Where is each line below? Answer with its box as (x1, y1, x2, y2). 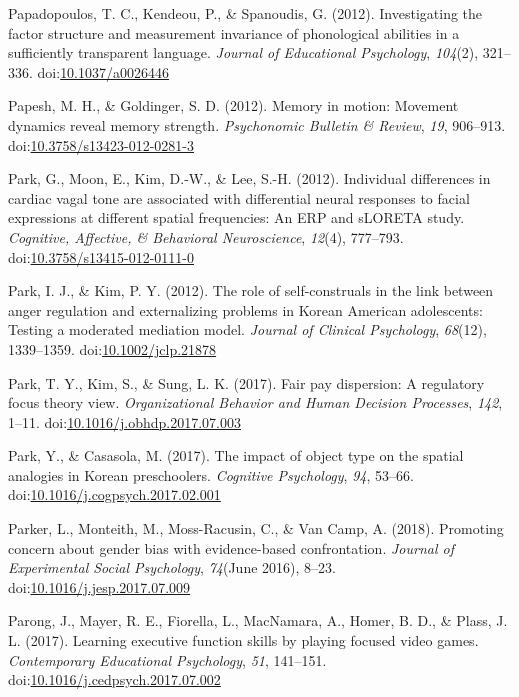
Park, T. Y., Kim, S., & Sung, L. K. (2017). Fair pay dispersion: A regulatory (8, 372, 485, 393)
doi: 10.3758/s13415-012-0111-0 (8, 246, 194, 267)
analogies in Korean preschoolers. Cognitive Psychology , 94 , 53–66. (8, 464, 414, 485)
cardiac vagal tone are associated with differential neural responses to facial (8, 187, 470, 208)
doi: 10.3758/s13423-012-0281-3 (8, 134, 194, 155)
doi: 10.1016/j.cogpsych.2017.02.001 (8, 484, 221, 505)
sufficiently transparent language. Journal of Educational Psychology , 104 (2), (8, 42, 479, 63)
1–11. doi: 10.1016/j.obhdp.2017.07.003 (8, 411, 242, 432)
